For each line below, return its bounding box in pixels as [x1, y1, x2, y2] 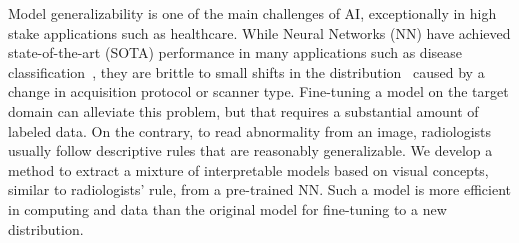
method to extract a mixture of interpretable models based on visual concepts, [8, 159, 489, 180]
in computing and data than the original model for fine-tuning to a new [8, 198, 447, 219]
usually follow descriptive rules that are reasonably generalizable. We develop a [8, 140, 493, 161]
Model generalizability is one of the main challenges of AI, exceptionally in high [8, 3, 497, 23]
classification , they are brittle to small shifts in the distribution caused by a [8, 61, 485, 82]
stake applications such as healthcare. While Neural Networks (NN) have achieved [8, 22, 511, 43]
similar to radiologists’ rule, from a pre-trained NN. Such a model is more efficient [8, 179, 512, 200]
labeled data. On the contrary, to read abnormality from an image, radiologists [8, 120, 492, 141]
